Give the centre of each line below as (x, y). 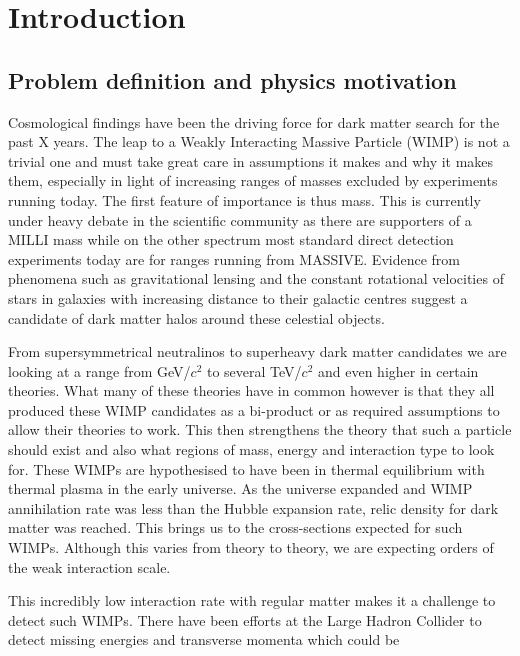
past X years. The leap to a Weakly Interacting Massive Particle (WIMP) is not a (259, 141)
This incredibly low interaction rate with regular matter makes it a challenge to (252, 600)
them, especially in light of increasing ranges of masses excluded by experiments (253, 180)
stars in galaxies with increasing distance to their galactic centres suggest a (238, 297)
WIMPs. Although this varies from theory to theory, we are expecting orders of (251, 547)
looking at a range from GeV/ (99, 370)
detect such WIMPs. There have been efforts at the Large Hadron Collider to (245, 619)
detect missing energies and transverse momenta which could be (204, 639)
